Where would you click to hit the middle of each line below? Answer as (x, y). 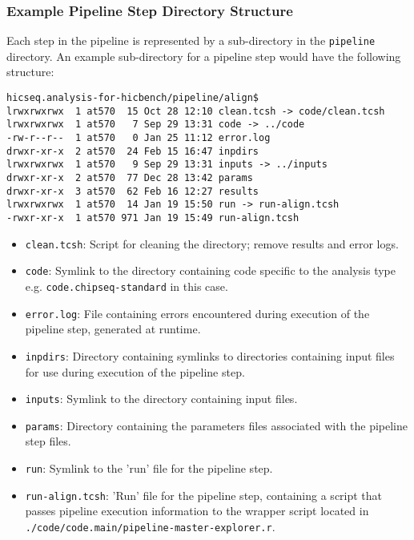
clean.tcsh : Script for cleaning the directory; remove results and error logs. (212, 243)
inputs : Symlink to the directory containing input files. (161, 399)
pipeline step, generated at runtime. (113, 329)
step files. (48, 441)
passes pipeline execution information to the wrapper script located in (197, 511)
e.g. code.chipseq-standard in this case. (127, 286)
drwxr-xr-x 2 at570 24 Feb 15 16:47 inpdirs (133, 151)
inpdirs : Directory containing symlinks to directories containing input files (210, 355)
